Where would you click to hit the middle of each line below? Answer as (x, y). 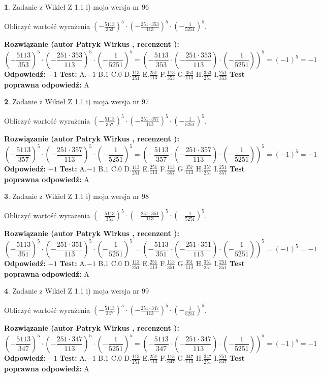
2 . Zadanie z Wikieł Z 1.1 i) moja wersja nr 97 (77, 101)
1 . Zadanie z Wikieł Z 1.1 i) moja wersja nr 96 (77, 7)
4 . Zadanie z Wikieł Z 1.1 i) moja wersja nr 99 (77, 291)
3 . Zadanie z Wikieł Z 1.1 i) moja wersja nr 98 (77, 196)
